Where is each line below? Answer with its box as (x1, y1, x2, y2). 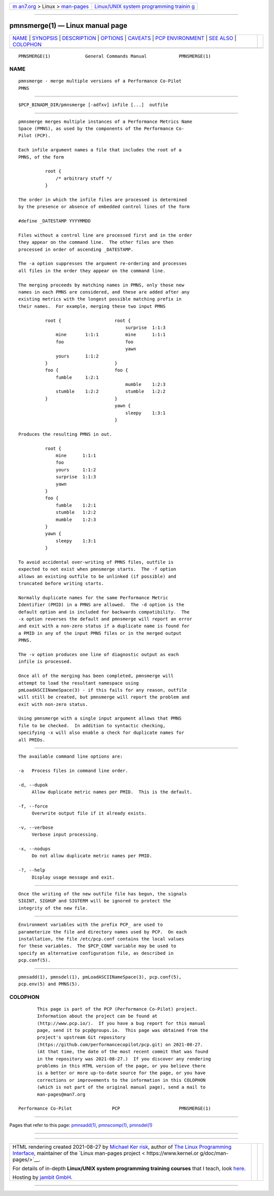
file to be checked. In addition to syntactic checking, (18, 723, 166, 728)
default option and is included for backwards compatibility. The (18, 609, 190, 615)
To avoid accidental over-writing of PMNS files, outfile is (18, 559, 174, 565)
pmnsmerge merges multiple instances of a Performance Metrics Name (18, 118, 192, 124)
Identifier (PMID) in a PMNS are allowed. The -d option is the (18, 602, 185, 608)
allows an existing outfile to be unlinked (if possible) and (18, 573, 177, 579)
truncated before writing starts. (18, 580, 104, 587)
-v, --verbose (18, 824, 53, 830)
